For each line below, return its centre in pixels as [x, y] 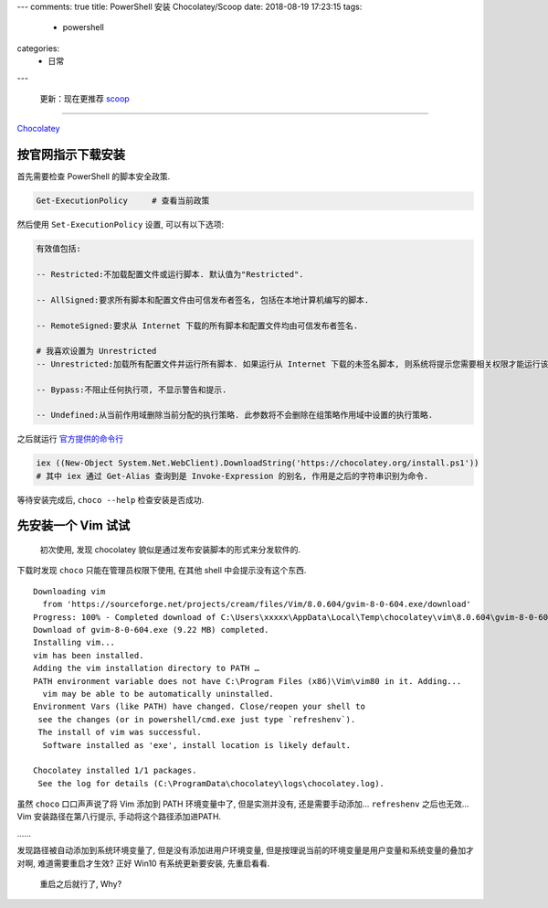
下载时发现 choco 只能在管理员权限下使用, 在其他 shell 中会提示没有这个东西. [162, 571]
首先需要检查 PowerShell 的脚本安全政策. [94, 176]
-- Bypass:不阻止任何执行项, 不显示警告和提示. [132, 390]
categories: [38, 48]
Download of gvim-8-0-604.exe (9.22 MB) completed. [151, 630]
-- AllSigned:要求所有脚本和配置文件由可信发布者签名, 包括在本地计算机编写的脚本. [203, 300]
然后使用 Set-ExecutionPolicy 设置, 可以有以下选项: [121, 225]
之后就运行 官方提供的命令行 [70, 439]
